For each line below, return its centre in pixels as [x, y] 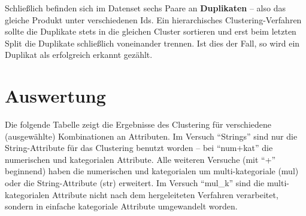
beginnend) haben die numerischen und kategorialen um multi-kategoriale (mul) [152, 171]
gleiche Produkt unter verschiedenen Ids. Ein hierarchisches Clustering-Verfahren [153, 19]
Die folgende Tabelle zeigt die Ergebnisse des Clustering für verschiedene [138, 124]
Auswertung [55, 96]
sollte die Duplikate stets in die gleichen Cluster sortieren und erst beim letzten [151, 31]
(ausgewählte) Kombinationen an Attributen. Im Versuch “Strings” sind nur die [151, 136]
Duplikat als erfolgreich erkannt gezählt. [79, 55]
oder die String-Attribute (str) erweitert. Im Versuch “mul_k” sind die [135, 183]
